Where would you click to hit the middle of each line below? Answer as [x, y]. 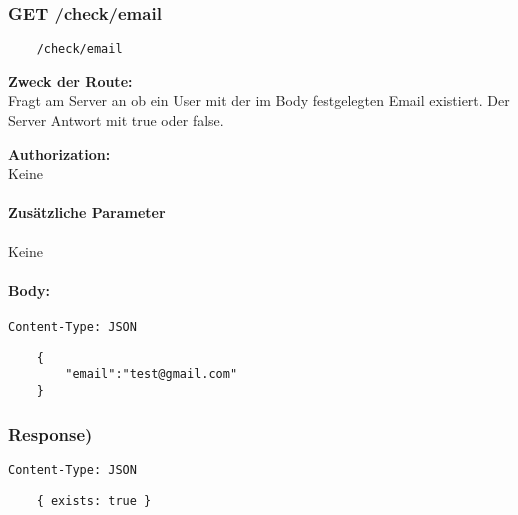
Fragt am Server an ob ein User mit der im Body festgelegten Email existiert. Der [259, 100]
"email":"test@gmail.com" [151, 374]
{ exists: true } [94, 500]
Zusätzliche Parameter [87, 212]
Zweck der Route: [70, 80]
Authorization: [59, 153]
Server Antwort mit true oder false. [116, 120]
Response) [50, 433]
